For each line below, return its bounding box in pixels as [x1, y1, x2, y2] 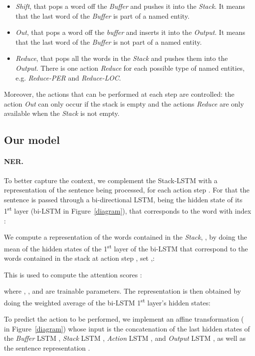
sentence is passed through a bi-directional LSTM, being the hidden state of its [4, 194, 243, 204]
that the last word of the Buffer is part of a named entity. [15, 10, 190, 21]
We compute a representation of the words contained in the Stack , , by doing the [4, 232, 247, 242]
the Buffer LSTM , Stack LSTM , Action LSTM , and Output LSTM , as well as [4, 333, 246, 343]
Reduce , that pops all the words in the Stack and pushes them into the [15, 53, 228, 63]
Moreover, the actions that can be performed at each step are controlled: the [4, 89, 234, 99]
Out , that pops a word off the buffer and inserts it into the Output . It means [15, 27, 245, 37]
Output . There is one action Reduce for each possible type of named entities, [15, 62, 245, 73]
